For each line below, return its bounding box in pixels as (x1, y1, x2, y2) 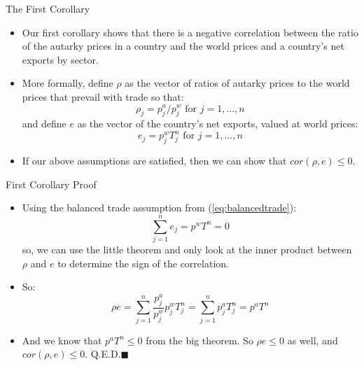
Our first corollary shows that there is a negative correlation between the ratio (22, 24, 358, 39)
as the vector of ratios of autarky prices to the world (125, 76, 350, 90)
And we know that (22, 332, 102, 347)
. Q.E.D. (85, 346, 121, 361)
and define (22, 116, 66, 131)
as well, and (287, 332, 338, 347)
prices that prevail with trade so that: (22, 89, 184, 104)
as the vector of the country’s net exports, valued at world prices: (77, 116, 358, 131)
